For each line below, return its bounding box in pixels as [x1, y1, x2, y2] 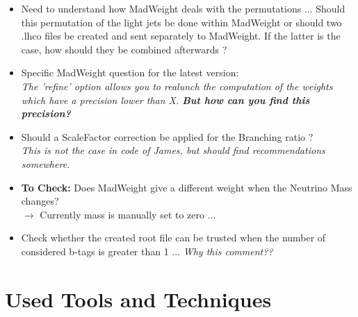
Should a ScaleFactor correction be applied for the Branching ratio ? [21, 129, 314, 144]
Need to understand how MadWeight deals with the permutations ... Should [21, 1, 345, 15]
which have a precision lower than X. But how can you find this [21, 92, 310, 107]
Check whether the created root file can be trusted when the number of [21, 230, 326, 245]
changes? [21, 194, 59, 208]
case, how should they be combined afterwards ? [21, 42, 227, 56]
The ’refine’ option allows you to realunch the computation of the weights [21, 78, 333, 93]
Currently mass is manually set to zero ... [40, 207, 216, 221]
